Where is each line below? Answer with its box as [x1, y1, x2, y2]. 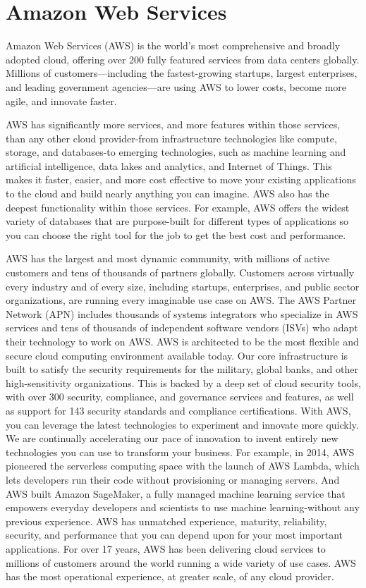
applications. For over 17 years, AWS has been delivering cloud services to [6, 541, 326, 556]
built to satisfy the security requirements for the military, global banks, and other [6, 362, 358, 376]
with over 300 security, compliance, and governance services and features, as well [6, 389, 354, 404]
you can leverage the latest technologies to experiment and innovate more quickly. [6, 417, 359, 431]
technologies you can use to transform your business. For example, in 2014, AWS [6, 444, 355, 459]
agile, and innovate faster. [6, 93, 117, 108]
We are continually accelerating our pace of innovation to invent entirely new [6, 431, 338, 446]
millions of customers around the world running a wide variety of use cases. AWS [6, 555, 356, 570]
